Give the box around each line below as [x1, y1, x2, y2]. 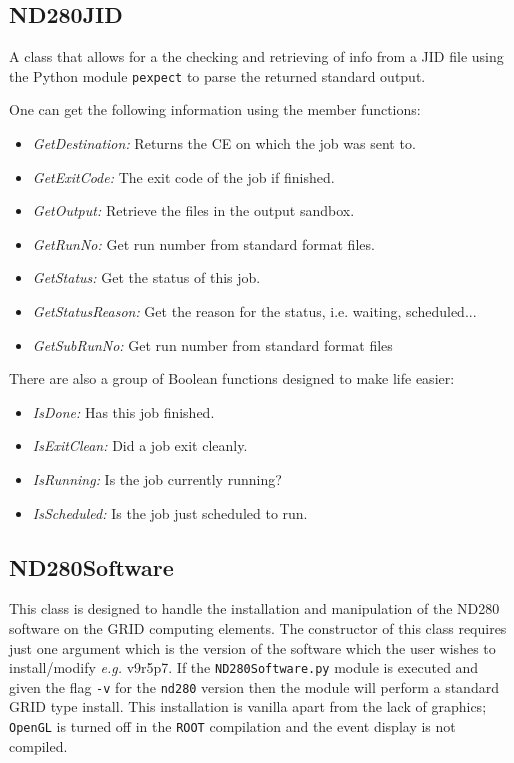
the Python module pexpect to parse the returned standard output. [9, 65, 426, 86]
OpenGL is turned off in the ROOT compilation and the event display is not [9, 716, 456, 737]
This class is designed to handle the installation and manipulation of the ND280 [9, 598, 500, 619]
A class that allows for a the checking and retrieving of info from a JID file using [9, 46, 504, 67]
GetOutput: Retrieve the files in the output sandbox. [32, 200, 355, 221]
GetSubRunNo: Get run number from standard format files [32, 334, 393, 355]
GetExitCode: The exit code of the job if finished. [32, 166, 335, 187]
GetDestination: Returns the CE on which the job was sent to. [32, 133, 416, 154]
